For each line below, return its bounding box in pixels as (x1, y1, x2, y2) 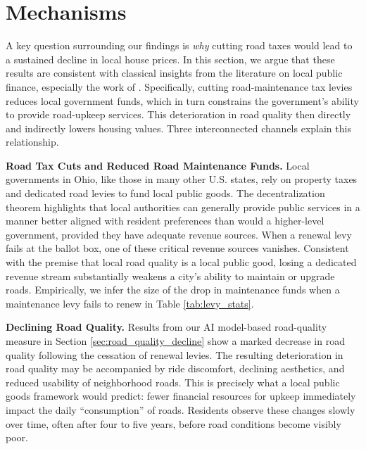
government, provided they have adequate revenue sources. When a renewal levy (6, 227, 352, 241)
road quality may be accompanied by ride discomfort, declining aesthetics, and (6, 361, 345, 376)
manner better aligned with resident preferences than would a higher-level (6, 213, 324, 228)
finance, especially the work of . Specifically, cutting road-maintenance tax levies (6, 79, 353, 94)
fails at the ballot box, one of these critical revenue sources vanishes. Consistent (6, 241, 349, 255)
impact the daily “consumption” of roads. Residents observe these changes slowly (6, 402, 355, 417)
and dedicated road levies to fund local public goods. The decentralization (6, 186, 325, 201)
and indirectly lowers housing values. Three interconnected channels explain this (6, 120, 351, 135)
